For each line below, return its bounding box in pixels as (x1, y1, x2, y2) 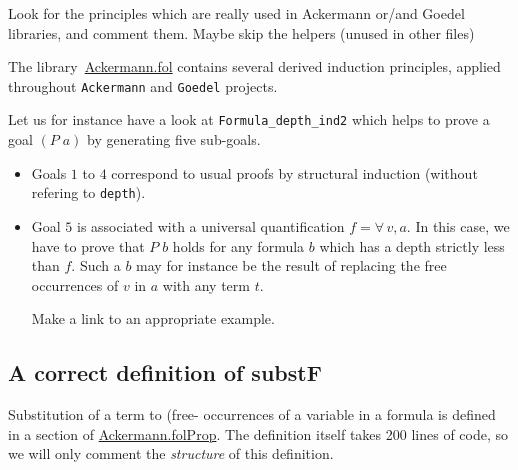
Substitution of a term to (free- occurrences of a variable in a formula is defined (8, 404, 496, 425)
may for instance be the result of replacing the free (136, 255, 447, 276)
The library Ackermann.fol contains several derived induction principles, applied (8, 56, 501, 77)
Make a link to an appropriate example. (31, 308, 275, 329)
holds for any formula (172, 235, 305, 256)
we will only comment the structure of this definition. (8, 443, 334, 464)
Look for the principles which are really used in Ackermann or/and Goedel (8, 3, 465, 23)
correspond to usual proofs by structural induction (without (111, 162, 478, 183)
